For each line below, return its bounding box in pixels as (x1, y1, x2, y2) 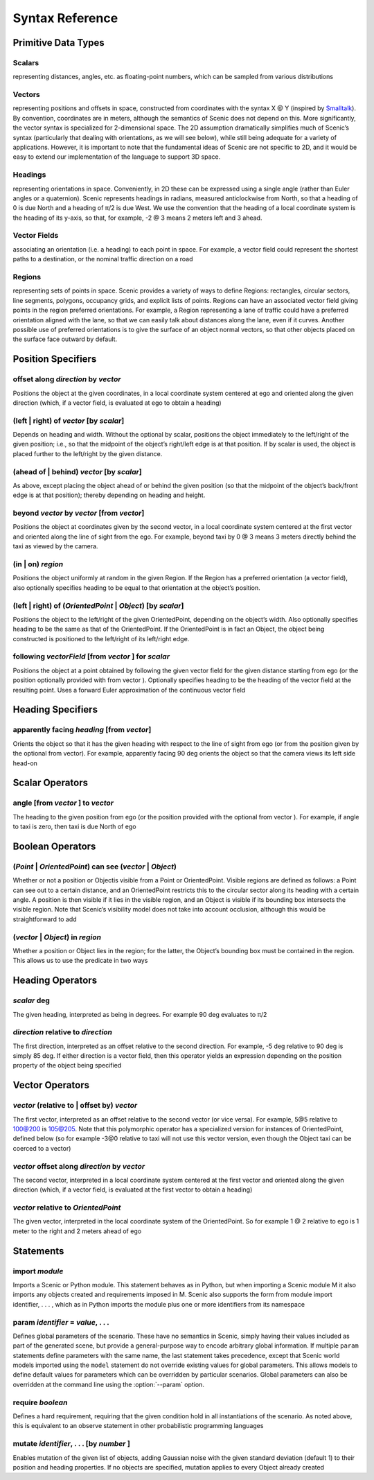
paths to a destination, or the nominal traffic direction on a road (12, 255, 193, 263)
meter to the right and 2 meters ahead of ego (12, 1227, 142, 1235)
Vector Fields (12, 231, 59, 241)
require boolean (12, 1398, 68, 1407)
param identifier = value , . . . (12, 1317, 110, 1327)
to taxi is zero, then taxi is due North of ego (12, 822, 136, 831)
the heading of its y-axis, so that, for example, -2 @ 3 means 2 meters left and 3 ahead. (12, 214, 262, 222)
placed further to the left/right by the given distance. (12, 449, 163, 458)
